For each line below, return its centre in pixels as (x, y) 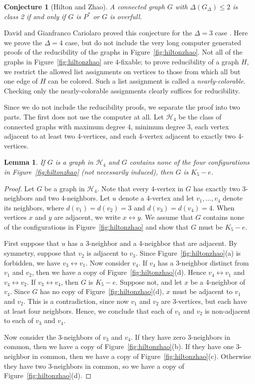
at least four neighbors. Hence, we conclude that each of (88, 310)
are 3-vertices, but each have (204, 301)
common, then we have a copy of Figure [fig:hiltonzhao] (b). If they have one (119, 346)
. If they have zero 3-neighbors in (181, 337)
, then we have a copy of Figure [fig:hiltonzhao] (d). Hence (119, 272)
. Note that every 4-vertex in (140, 188)
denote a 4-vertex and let (156, 198)
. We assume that (167, 217)
